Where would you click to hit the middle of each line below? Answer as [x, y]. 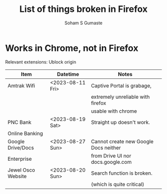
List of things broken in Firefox [83, 9]
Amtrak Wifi [21, 85]
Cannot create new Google [123, 141]
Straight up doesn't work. [121, 122]
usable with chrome [114, 111]
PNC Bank [19, 122]
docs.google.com [111, 162]
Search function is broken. [122, 173]
